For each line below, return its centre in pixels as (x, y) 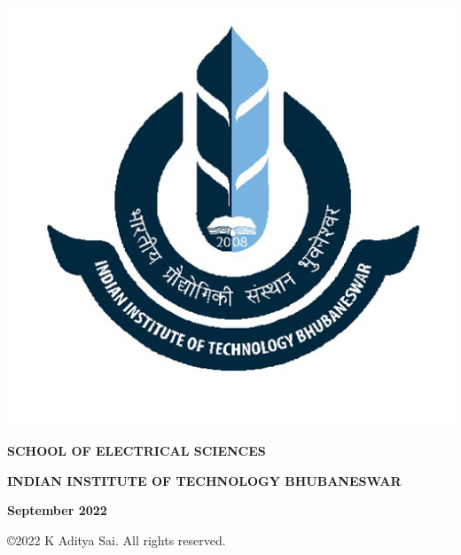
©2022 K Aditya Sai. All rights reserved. (117, 539)
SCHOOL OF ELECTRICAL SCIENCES (137, 451)
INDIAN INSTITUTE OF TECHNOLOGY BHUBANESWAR (204, 480)
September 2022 (57, 510)
